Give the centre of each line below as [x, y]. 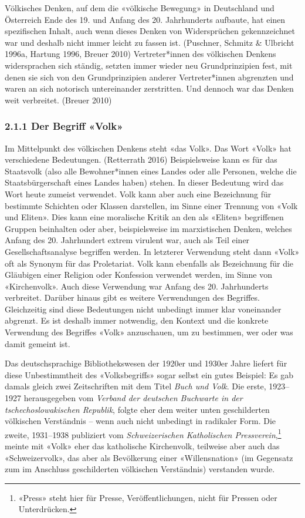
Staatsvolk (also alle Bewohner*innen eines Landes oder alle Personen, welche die [151, 171]
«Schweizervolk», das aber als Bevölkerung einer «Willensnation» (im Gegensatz [149, 457]
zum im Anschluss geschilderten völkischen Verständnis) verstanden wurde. [140, 469]
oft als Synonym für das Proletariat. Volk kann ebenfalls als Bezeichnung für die [149, 263]
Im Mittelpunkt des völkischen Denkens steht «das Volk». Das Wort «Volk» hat [148, 148]
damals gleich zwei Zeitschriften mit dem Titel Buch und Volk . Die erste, [135, 386]
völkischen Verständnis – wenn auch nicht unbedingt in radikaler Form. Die [140, 421]
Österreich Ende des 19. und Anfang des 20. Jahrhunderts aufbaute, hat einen [145, 19]
